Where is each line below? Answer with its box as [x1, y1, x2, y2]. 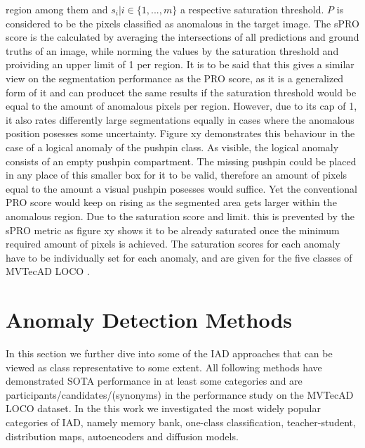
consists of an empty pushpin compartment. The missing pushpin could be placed [6, 153, 357, 168]
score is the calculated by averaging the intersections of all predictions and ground [6, 30, 359, 44]
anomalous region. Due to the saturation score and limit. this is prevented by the [6, 208, 354, 223]
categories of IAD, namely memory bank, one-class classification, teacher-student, [6, 414, 356, 429]
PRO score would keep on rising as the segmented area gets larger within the [6, 195, 337, 210]
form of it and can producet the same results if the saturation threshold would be [6, 84, 357, 99]
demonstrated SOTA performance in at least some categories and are [6, 373, 303, 388]
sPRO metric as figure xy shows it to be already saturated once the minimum [6, 222, 340, 237]
